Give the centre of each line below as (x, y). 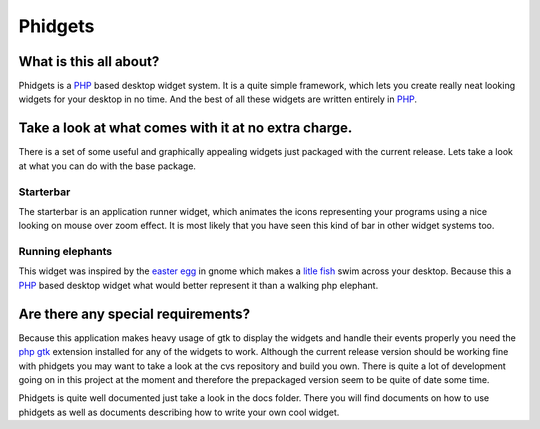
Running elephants (65, 252)
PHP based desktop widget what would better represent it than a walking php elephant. (198, 285)
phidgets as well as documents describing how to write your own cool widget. (179, 412)
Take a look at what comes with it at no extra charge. (185, 128)
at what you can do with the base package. (107, 166)
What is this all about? (89, 61)
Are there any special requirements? (134, 313)
